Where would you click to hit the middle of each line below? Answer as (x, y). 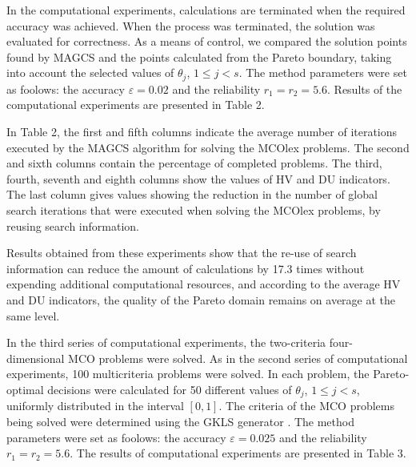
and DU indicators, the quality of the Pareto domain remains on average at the (201, 299)
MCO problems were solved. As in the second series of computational (238, 358)
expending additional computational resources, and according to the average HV (204, 284)
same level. (33, 315)
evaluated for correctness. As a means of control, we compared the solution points (207, 41)
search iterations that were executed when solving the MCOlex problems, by (194, 209)
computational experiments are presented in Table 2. (136, 105)
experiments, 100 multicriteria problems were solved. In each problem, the (188, 374)
